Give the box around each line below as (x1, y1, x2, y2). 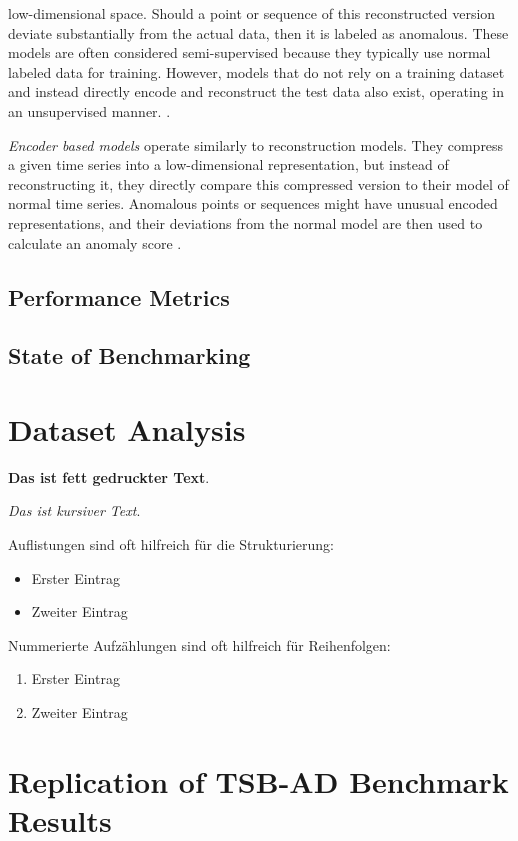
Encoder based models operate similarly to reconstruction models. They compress (8, 134, 504, 155)
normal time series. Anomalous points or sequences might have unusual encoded (8, 193, 498, 214)
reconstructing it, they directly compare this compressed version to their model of (8, 173, 509, 194)
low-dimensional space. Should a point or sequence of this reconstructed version (8, 3, 496, 23)
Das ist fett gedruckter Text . (8, 466, 210, 487)
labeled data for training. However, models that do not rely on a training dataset (8, 61, 505, 82)
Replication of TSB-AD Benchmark (8, 760, 509, 801)
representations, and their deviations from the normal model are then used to (8, 212, 483, 233)
